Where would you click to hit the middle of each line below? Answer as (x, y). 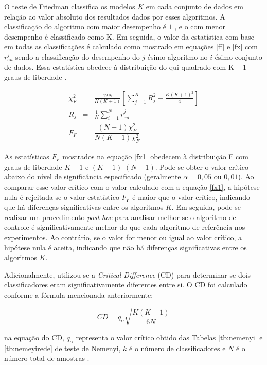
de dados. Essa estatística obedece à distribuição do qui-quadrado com (115, 67)
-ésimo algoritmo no (176, 56)
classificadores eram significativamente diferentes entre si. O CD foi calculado (126, 285)
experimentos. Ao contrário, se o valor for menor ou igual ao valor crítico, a (123, 237)
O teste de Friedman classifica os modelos (70, 6)
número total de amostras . (47, 358)
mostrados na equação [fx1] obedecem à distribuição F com (155, 157)
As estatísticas (27, 157)
